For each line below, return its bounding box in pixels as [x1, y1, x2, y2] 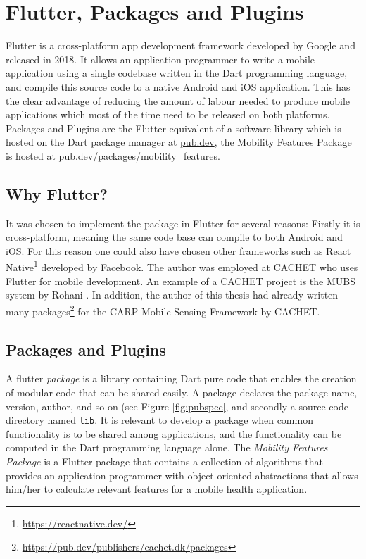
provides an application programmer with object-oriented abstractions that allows [6, 467, 358, 482]
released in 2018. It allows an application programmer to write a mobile [6, 51, 315, 66]
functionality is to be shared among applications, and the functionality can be [6, 426, 342, 441]
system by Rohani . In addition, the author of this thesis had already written [6, 287, 339, 302]
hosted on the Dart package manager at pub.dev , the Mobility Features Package [6, 134, 352, 149]
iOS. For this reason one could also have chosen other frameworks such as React [6, 243, 351, 258]
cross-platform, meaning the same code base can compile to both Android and [6, 230, 343, 244]
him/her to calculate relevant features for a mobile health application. [6, 482, 308, 496]
